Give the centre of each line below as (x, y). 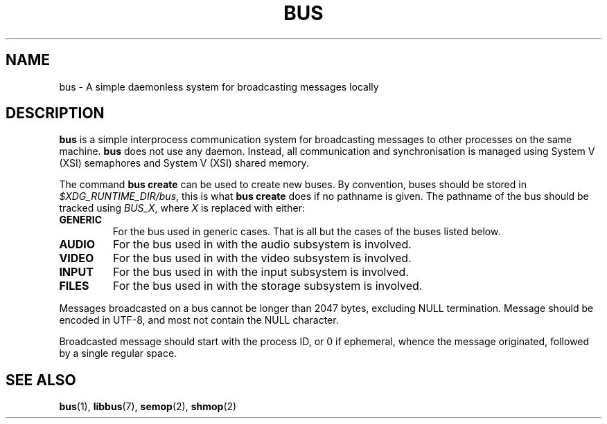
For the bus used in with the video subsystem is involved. (262, 258)
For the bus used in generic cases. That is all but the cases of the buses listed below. (307, 232)
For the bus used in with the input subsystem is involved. (261, 272)
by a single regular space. (118, 353)
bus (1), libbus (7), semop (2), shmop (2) (148, 407)
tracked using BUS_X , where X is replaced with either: (182, 208)
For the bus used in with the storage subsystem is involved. (267, 286)
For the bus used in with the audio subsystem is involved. (262, 245)
